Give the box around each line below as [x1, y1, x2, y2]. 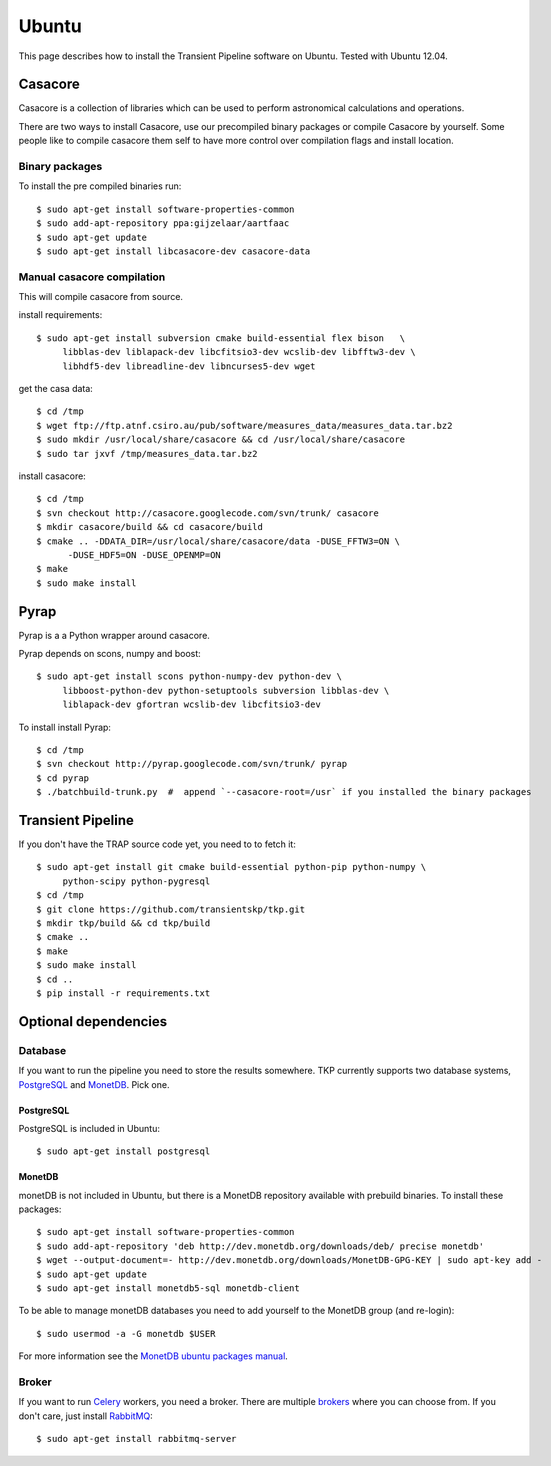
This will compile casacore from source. [18, 291, 184, 303]
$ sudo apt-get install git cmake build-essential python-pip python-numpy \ [36, 861, 427, 873]
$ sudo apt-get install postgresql [36, 1146, 211, 1157]
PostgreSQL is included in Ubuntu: [18, 1122, 160, 1134]
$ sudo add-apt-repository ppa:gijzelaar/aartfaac [36, 218, 290, 229]
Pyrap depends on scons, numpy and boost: [18, 648, 202, 660]
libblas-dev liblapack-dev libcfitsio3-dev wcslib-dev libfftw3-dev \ [62, 346, 416, 358]
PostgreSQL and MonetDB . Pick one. [18, 1078, 170, 1090]
